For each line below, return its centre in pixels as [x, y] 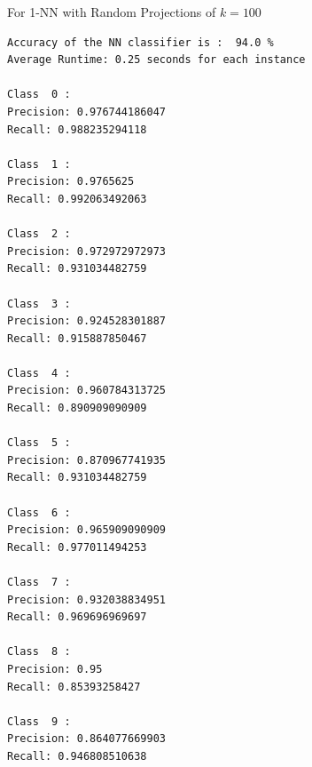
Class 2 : [39, 234]
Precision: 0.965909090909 [86, 530]
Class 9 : [39, 721]
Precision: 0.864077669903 [86, 739]
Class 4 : [39, 373]
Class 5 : [39, 443]
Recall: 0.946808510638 [77, 756]
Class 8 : [39, 652]
